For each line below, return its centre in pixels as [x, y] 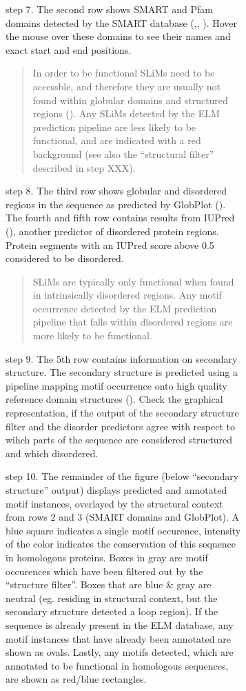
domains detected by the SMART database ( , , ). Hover [122, 22]
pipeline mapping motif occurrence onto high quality [116, 385]
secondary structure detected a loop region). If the [112, 611]
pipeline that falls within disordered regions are [133, 322]
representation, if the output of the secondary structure [122, 413]
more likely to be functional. [92, 336]
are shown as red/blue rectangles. [76, 679]
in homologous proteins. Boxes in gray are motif [107, 557]
